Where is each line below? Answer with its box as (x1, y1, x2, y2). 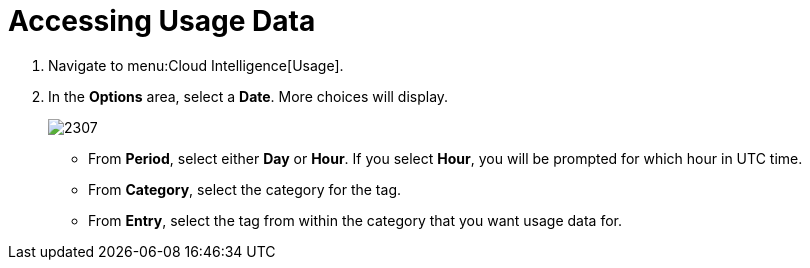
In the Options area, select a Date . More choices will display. (48, 87, 449, 105)
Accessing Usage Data (8, 4, 316, 38)
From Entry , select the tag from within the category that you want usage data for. (88, 211, 622, 229)
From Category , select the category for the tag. (88, 180, 401, 198)
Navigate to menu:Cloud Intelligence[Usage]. (48, 56, 344, 74)
